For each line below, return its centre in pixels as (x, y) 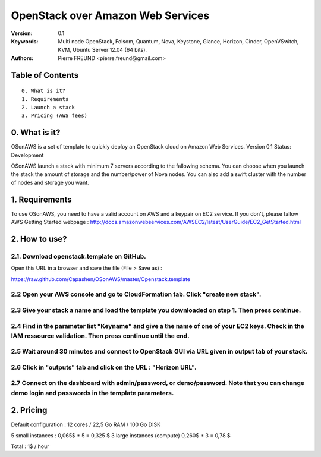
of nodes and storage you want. (50, 182)
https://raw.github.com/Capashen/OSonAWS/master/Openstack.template (100, 279)
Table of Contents (45, 75)
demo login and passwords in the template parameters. (92, 393)
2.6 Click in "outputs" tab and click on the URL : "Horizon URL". (104, 367)
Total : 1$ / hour (30, 446)
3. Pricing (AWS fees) (55, 116)
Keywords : (25, 41)
